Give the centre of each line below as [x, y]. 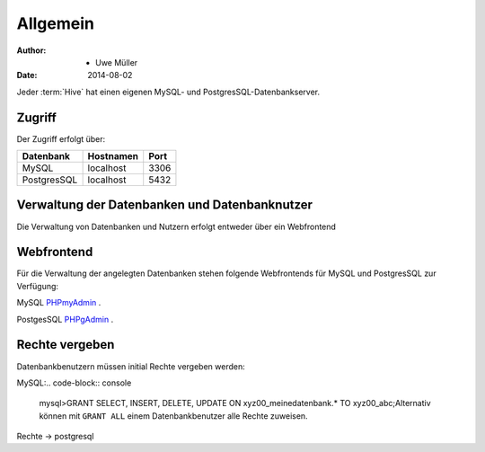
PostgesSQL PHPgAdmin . [65, 319]
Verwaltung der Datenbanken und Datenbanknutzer [165, 205]
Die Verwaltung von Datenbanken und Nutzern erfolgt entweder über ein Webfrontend [176, 226]
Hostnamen [113, 156]
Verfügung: [37, 286]
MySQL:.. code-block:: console [74, 383]
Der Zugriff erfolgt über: [61, 138]
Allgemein [55, 23]
